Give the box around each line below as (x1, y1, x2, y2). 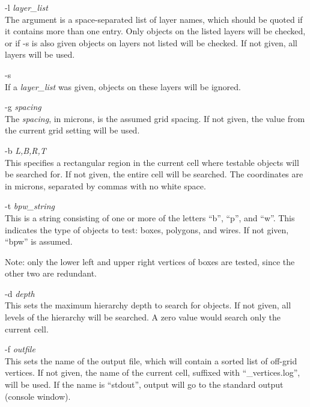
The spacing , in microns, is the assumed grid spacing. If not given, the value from (5, 112, 305, 124)
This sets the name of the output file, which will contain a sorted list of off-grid (5, 354, 297, 367)
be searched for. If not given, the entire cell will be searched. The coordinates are (5, 168, 303, 180)
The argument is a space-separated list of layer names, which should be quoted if (5, 13, 303, 25)
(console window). (5, 390, 71, 402)
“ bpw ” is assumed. (5, 235, 73, 248)
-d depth (5, 287, 35, 299)
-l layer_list (5, 1, 48, 13)
